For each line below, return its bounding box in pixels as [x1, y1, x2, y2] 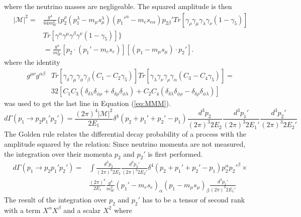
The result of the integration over [4, 194, 107, 204]
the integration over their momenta [4, 148, 113, 159]
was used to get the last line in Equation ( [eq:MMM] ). [4, 98, 171, 108]
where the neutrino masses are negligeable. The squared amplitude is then [4, 1, 232, 11]
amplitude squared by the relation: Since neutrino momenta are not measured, [4, 138, 246, 149]
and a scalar [63, 204, 101, 215]
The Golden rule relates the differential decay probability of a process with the [4, 129, 246, 139]
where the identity [4, 57, 60, 67]
